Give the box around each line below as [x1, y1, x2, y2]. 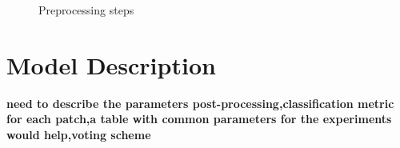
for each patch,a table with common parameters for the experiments [6, 110, 392, 127]
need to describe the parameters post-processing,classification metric [6, 94, 394, 111]
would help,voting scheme [6, 126, 151, 142]
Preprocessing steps [38, 2, 134, 18]
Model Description [6, 48, 216, 81]
